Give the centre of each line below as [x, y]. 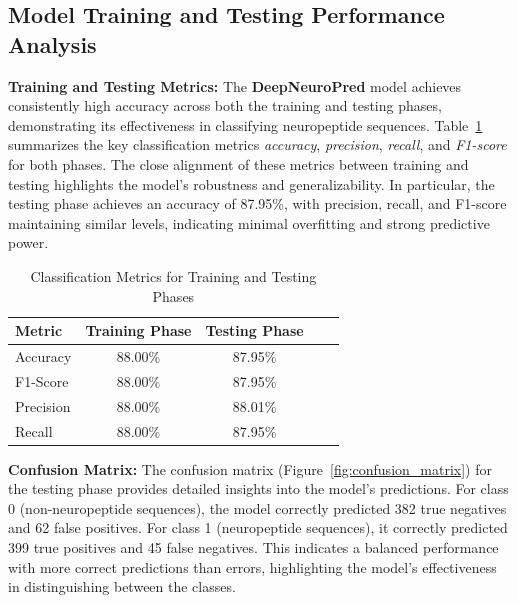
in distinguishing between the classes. [122, 586]
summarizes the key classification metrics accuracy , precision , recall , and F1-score [257, 144]
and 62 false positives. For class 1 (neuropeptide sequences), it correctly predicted [258, 527]
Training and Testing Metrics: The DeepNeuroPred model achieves [235, 85]
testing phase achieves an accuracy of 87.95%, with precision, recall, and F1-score [257, 203]
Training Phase [138, 330]
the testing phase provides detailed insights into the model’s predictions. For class [258, 488]
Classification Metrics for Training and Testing [173, 275]
